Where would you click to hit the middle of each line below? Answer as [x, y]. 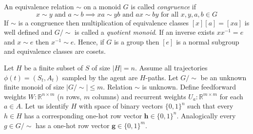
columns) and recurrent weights [139, 96]
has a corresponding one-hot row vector [83, 115]
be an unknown [224, 77]
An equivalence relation [39, 6]
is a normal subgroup [208, 41]
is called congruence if [163, 6]
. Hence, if [89, 41]
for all [170, 14]
